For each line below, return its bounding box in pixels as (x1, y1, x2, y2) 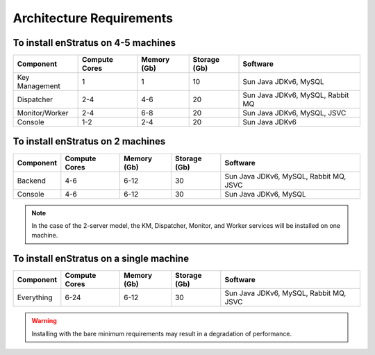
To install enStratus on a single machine (12, 253, 190, 265)
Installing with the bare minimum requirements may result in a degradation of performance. (31, 329, 292, 338)
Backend (17, 176, 47, 185)
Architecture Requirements (12, 10, 174, 26)
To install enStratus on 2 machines (12, 135, 166, 147)
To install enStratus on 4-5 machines (12, 37, 176, 49)
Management (17, 81, 60, 91)
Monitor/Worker (17, 108, 69, 118)
